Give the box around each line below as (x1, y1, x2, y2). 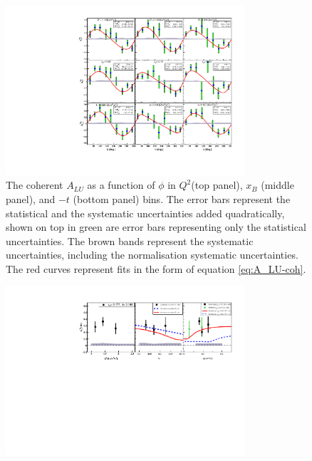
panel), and (6, 191, 56, 206)
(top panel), (191, 177, 243, 192)
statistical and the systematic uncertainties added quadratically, (6, 205, 285, 220)
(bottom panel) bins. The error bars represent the (73, 191, 291, 206)
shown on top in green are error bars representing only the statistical (6, 219, 306, 234)
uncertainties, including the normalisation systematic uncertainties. (6, 247, 298, 262)
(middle (261, 177, 294, 192)
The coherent (6, 177, 63, 192)
